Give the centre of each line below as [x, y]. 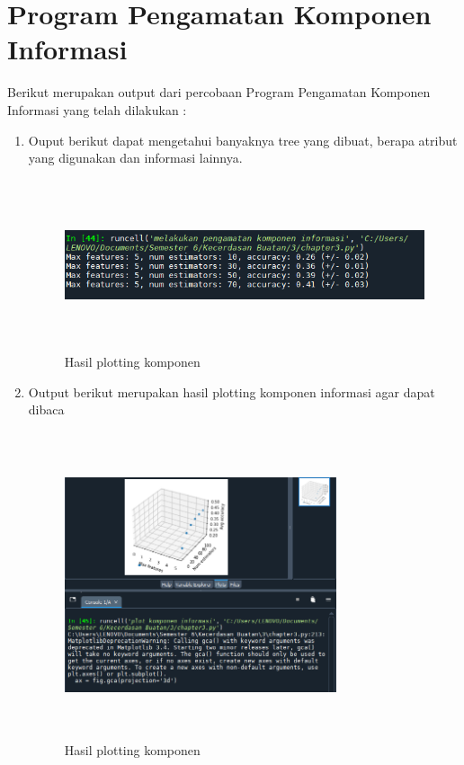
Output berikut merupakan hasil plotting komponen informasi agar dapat [232, 391]
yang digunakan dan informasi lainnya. [135, 158]
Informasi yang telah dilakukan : [97, 109]
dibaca [46, 409]
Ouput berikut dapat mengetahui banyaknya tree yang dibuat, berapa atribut [243, 140]
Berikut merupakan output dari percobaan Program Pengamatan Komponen [219, 92]
